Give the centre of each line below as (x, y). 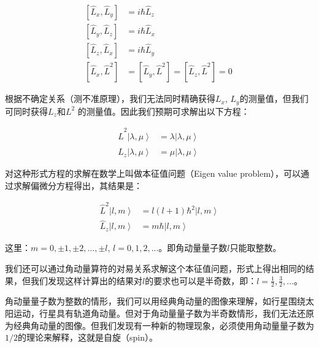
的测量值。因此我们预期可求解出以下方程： (163, 111)
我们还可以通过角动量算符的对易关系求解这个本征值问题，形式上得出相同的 (155, 268)
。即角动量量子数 (193, 248)
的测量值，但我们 (274, 99)
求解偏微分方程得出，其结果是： (78, 185)
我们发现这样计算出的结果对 (86, 280)
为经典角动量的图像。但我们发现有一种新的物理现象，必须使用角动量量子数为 (159, 325)
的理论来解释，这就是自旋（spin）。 (88, 337)
